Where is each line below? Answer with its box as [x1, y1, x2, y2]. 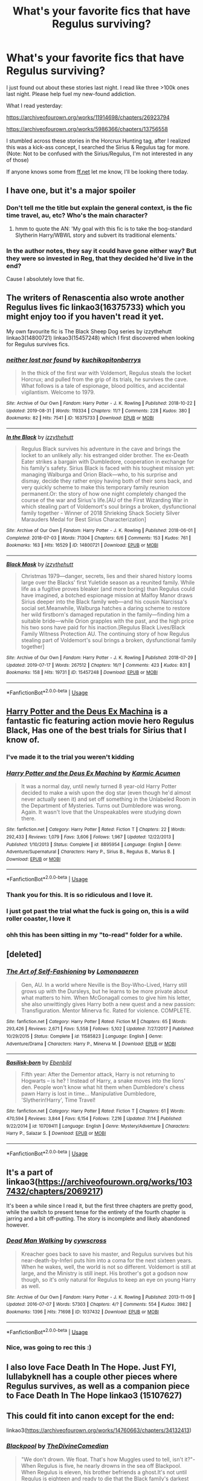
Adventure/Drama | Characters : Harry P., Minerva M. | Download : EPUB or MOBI [6, 1041, 176, 1047]
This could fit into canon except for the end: [6, 1410, 175, 1421]
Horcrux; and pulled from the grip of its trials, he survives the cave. [21, 376, 188, 383]
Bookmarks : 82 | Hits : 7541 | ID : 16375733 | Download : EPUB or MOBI [6, 415, 154, 421]
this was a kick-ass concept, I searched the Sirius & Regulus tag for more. [6, 143, 190, 150]
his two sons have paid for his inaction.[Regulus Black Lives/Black [21, 623, 185, 631]
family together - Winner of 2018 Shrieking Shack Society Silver [21, 509, 180, 516]
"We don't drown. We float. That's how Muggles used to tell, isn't [21, 1456, 183, 1463]
